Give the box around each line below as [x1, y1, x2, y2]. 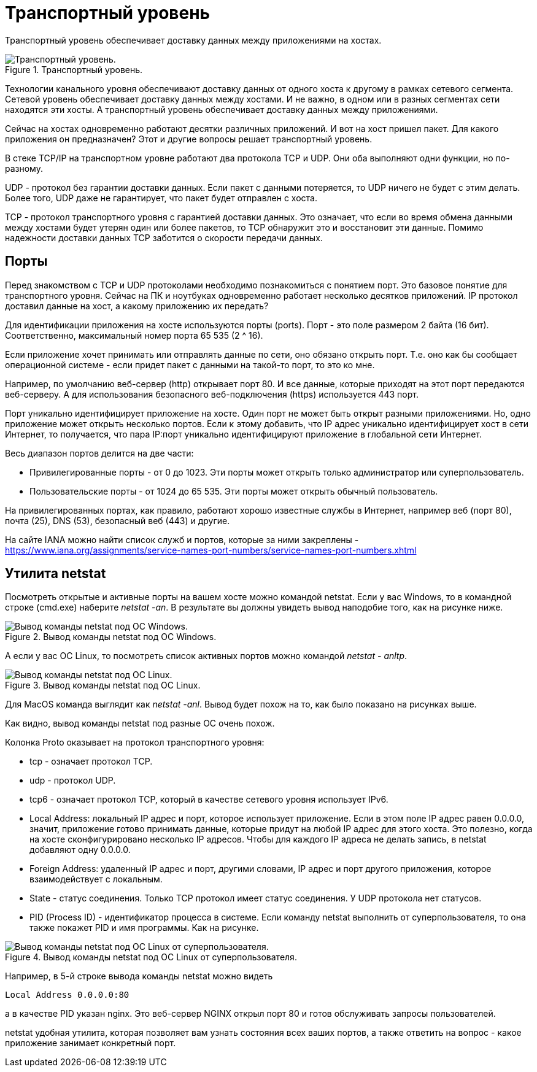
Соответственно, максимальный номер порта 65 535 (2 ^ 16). [5, 330, 263, 341]
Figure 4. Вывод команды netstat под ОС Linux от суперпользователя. [5, 952, 297, 963]
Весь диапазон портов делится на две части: [5, 447, 194, 458]
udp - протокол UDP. [29, 775, 116, 786]
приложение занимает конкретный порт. [5, 1038, 176, 1049]
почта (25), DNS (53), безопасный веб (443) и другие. [5, 515, 230, 526]
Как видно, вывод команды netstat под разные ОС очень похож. [5, 718, 275, 729]
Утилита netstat [5, 566, 106, 582]
